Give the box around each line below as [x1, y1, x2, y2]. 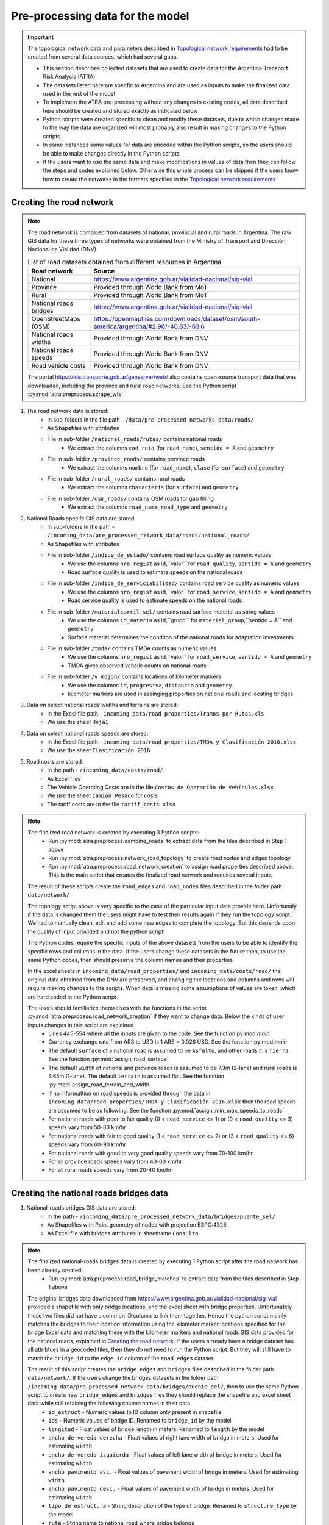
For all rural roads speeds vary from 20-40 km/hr [48, 1166, 172, 1174]
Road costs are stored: [26, 758, 83, 765]
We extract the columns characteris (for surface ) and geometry [68, 484, 239, 491]
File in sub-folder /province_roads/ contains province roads [47, 455, 205, 463]
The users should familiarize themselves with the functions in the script [27, 1004, 207, 1011]
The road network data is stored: [26, 407, 109, 415]
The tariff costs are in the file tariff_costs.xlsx [47, 800, 176, 808]
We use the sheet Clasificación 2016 [47, 747, 150, 754]
